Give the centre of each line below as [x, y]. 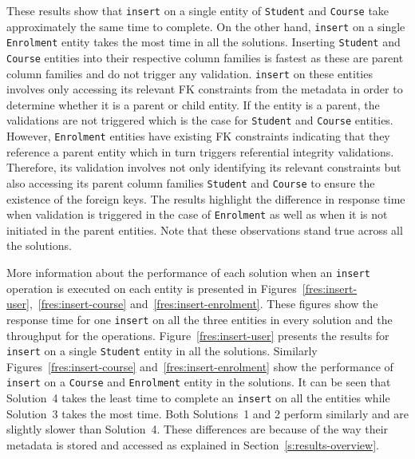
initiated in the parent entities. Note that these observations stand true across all [205, 229]
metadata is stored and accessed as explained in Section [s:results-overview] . [193, 444]
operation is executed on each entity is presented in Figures [152, 288]
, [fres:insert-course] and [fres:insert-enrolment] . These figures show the [204, 304]
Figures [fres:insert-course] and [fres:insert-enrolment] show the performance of [200, 366]
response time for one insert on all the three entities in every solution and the [200, 319]
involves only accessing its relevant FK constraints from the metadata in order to [205, 89]
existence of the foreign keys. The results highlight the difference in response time [206, 198]
